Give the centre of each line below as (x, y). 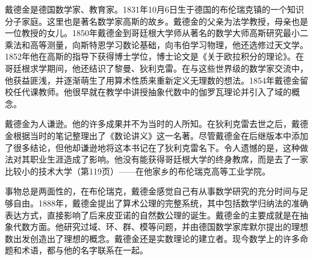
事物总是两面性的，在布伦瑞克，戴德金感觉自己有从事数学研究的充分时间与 (152, 191)
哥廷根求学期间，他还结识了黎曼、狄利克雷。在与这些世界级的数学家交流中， (156, 68)
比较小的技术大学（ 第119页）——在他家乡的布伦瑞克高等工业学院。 (138, 171)
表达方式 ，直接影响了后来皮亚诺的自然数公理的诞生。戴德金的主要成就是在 (152, 215)
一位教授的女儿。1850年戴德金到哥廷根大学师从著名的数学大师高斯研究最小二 (156, 33)
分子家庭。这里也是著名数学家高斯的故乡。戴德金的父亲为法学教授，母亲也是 (156, 21)
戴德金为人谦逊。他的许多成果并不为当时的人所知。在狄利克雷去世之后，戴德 (156, 124)
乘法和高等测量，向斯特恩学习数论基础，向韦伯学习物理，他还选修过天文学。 (156, 44)
